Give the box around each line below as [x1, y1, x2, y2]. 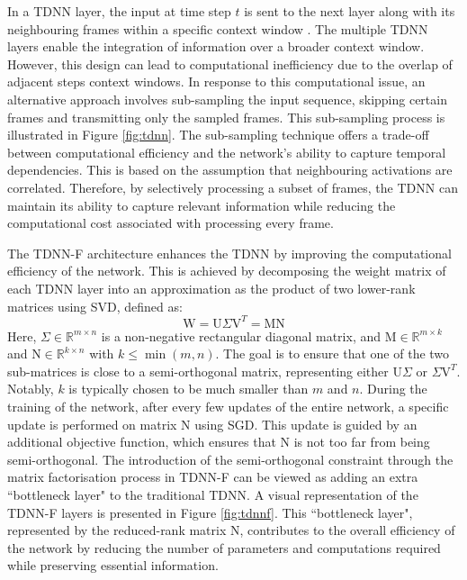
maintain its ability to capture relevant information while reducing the [7, 195, 396, 214]
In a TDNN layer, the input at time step [7, 2, 231, 20]
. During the [359, 379, 427, 398]
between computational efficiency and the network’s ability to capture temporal [7, 142, 446, 161]
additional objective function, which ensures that [7, 432, 276, 451]
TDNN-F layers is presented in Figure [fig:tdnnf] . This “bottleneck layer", [7, 503, 413, 521]
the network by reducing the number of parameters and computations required [7, 538, 441, 557]
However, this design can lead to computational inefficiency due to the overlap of [7, 54, 453, 73]
